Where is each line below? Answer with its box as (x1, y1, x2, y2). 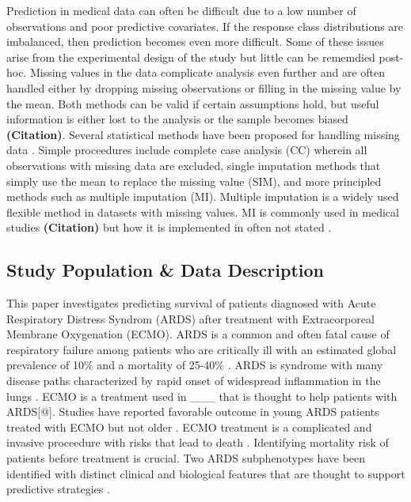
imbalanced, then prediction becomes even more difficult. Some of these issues (6, 33, 384, 50)
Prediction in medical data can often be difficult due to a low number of (6, 2, 356, 18)
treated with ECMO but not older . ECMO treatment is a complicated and (6, 418, 372, 435)
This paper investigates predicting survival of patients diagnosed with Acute (6, 295, 376, 311)
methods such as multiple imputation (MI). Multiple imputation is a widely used (6, 188, 399, 205)
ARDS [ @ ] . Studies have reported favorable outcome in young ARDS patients (6, 403, 379, 420)
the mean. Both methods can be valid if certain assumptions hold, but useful (6, 95, 379, 111)
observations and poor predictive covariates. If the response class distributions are (6, 17, 404, 34)
